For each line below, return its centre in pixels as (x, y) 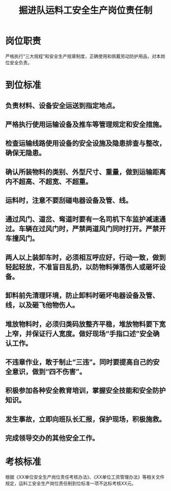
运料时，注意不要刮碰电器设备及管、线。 (69, 200)
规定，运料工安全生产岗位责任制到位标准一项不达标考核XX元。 (71, 483)
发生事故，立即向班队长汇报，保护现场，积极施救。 (85, 419)
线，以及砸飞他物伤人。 (42, 305)
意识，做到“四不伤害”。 (49, 372)
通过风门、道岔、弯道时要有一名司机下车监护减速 (82, 219)
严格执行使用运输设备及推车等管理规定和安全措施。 (85, 124)
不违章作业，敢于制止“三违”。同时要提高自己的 (79, 362)
